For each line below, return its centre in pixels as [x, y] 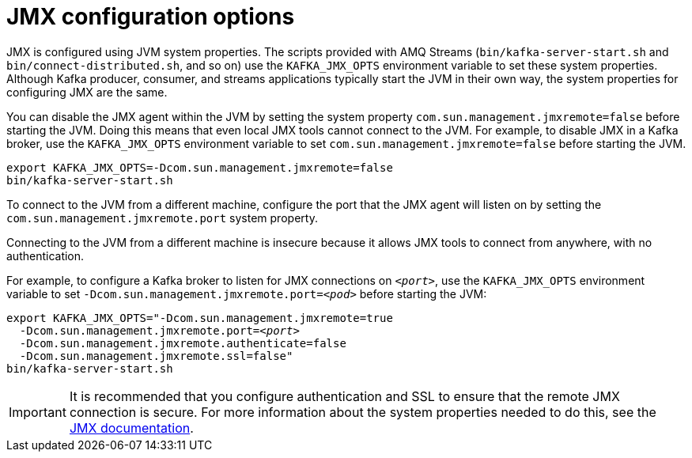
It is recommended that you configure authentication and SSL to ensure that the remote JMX [344, 396]
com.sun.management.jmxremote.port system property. [162, 218]
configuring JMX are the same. [87, 92]
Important [38, 412]
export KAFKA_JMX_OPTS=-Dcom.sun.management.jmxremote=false [200, 167]
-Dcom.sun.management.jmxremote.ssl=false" [156, 356]
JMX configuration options [151, 17]
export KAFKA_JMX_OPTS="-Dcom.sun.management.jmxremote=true [200, 318]
